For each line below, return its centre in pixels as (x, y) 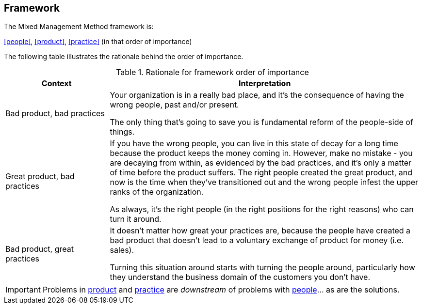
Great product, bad (40, 177)
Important (23, 290)
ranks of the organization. (157, 192)
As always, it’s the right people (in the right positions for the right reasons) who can (262, 209)
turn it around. (136, 219)
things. (122, 132)
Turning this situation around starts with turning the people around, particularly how (262, 268)
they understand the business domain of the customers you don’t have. (240, 277)
